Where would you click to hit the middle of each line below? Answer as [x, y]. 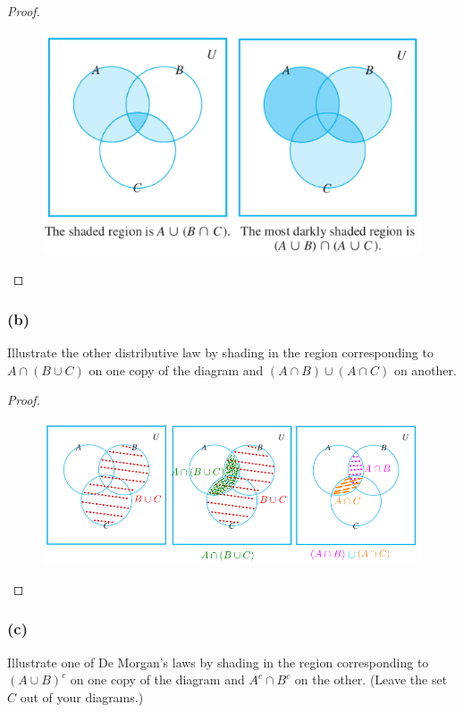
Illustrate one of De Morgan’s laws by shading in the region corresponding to [218, 662]
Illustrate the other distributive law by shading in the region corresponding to [220, 352]
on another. [425, 369]
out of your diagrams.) [82, 696]
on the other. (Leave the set [371, 679]
